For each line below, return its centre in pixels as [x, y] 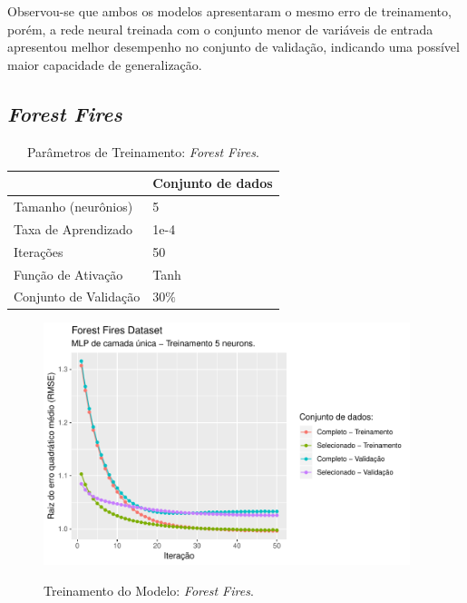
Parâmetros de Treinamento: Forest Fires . [143, 151]
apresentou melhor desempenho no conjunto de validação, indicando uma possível [233, 47]
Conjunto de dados [213, 183]
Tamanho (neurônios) [73, 207]
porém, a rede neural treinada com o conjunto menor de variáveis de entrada [220, 29]
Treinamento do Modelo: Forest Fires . [149, 590]
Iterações [39, 251]
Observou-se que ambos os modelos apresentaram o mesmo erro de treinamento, [229, 11]
